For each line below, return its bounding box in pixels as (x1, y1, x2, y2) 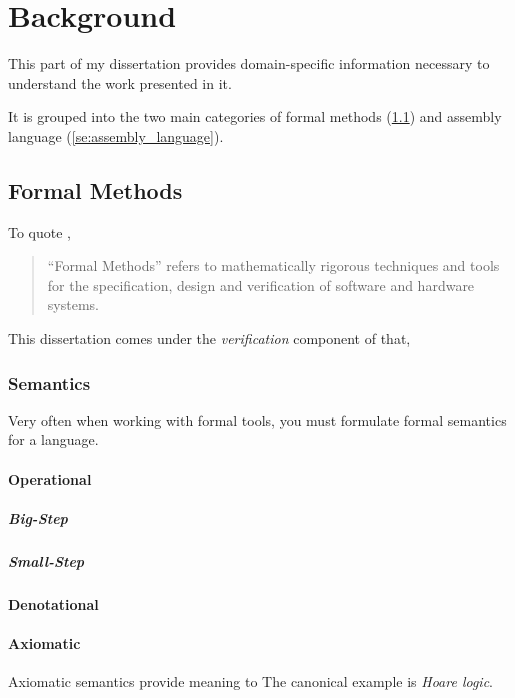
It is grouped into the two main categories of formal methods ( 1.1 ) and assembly (8, 106, 502, 127)
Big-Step (8, 507, 68, 528)
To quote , (8, 221, 72, 242)
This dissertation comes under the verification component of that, (8, 328, 411, 349)
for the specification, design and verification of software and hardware (47, 274, 475, 295)
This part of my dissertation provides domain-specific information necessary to (8, 53, 490, 74)
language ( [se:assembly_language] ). (8, 125, 224, 146)
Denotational (8, 593, 99, 614)
